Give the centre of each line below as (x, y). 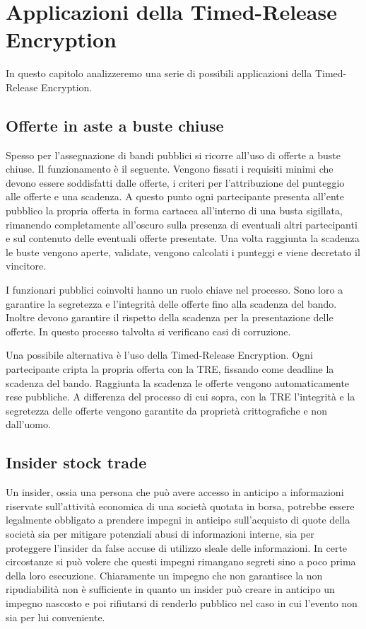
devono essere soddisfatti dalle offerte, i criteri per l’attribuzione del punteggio (175, 182)
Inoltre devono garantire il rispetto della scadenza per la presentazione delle (170, 317)
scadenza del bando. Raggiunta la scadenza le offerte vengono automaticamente (178, 382)
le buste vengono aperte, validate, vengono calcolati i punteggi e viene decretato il (183, 252)
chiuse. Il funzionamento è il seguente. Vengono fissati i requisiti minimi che (170, 169)
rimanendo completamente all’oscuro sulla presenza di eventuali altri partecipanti (182, 224)
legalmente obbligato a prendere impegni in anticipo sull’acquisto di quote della (178, 520)
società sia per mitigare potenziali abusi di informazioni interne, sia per (160, 533)
